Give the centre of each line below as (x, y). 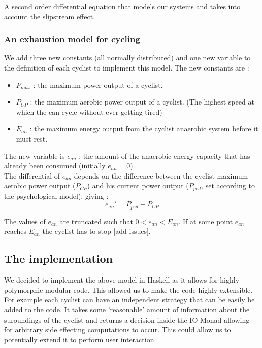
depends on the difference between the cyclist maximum (161, 175)
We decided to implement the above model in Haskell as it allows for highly (122, 280)
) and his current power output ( (138, 185)
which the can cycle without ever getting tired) (89, 111)
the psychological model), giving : (56, 196)
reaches (15, 231)
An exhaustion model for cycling (72, 39)
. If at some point (206, 221)
